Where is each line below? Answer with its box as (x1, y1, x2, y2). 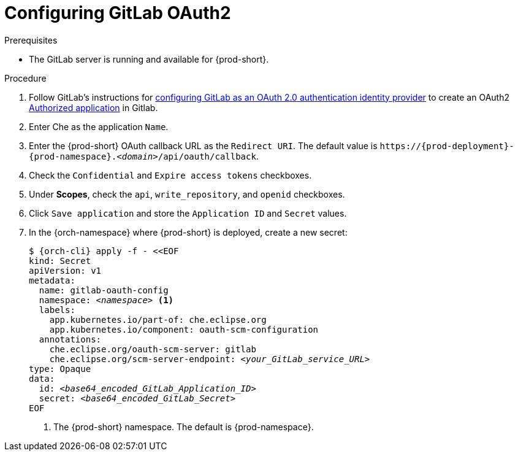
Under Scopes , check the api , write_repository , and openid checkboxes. (29, 188, 345, 199)
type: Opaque (29, 363, 91, 374)
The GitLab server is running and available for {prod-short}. (29, 53, 269, 64)
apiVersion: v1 (29, 265, 102, 276)
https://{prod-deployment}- (379, 141, 514, 151)
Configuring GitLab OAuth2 (4, 2, 231, 23)
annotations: (39, 334, 102, 344)
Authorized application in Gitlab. (29, 102, 158, 113)
